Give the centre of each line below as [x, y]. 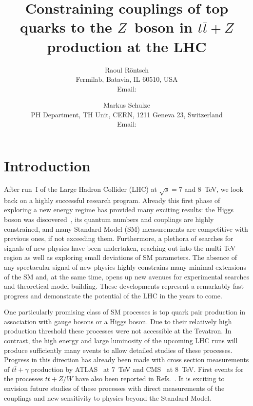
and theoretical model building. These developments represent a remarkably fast [124, 286]
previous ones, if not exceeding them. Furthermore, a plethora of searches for [119, 238]
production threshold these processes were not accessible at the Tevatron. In [118, 331]
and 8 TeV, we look [214, 189]
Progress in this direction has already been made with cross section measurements [126, 360]
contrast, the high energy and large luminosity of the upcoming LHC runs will [121, 341]
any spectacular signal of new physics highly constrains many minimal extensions [125, 267]
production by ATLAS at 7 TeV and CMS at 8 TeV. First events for [137, 369]
